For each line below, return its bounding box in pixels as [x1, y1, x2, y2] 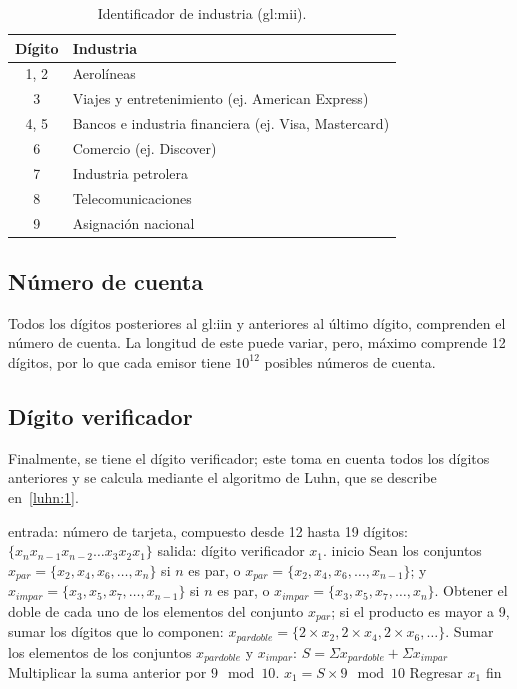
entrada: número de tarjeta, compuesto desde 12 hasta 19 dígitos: [8, 520, 408, 541]
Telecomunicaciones [72, 187, 192, 208]
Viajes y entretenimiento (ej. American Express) [72, 88, 369, 109]
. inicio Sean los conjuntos [323, 540, 482, 561]
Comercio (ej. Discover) [72, 137, 217, 158]
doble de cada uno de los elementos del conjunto [8, 600, 304, 621]
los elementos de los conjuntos [8, 641, 192, 662]
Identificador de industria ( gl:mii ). [97, 3, 307, 23]
